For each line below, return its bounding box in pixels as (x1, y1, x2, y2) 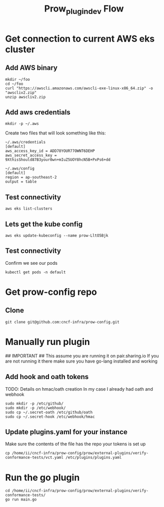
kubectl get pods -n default (5, 269, 66, 275)
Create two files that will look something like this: (5, 130, 106, 136)
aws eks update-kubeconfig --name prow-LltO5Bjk (5, 233, 108, 238)
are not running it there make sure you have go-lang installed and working (5, 358, 157, 364)
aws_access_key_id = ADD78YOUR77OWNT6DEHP (5, 148, 95, 153)
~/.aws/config (5, 166, 35, 171)
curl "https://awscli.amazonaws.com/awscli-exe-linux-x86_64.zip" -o (5, 86, 153, 91)
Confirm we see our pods (5, 260, 57, 266)
